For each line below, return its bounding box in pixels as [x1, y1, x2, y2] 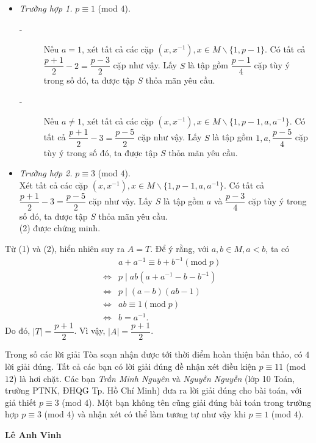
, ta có [265, 242, 290, 254]
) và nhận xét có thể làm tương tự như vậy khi [71, 408, 246, 420]
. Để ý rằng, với [150, 242, 209, 254]
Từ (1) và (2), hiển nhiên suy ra [5, 242, 125, 254]
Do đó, [5, 324, 31, 337]
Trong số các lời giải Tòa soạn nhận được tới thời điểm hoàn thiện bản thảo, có [5, 348, 303, 361]
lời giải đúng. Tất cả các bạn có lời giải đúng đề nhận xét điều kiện [5, 359, 256, 372]
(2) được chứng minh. [19, 221, 101, 234]
